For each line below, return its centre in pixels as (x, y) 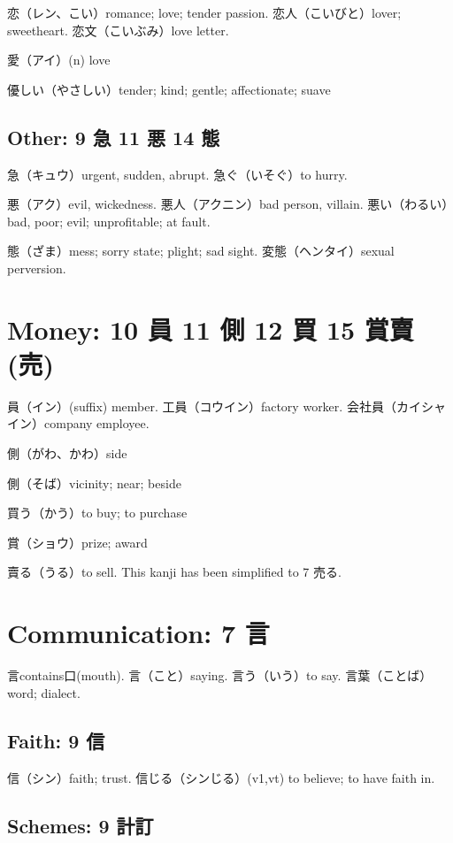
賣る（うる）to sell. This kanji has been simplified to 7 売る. (174, 572)
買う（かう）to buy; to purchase (97, 513)
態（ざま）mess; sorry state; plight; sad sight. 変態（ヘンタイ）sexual (201, 251)
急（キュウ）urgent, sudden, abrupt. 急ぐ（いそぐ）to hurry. (177, 174)
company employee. (96, 423)
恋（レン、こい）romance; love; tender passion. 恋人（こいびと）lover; (204, 12)
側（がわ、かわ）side (67, 453)
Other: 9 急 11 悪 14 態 (114, 137)
